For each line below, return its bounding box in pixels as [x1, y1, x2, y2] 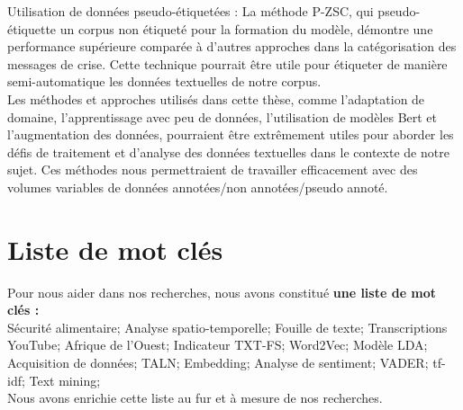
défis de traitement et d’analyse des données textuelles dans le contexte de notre [7, 142, 449, 161]
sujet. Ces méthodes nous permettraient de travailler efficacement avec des [7, 160, 418, 179]
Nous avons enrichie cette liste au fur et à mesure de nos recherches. [7, 388, 383, 407]
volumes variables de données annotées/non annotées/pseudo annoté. [7, 177, 388, 196]
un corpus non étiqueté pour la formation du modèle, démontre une [59, 19, 433, 38]
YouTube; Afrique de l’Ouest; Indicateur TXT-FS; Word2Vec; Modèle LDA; [7, 335, 428, 354]
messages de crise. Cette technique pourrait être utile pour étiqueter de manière [7, 54, 448, 73]
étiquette [7, 19, 57, 38]
